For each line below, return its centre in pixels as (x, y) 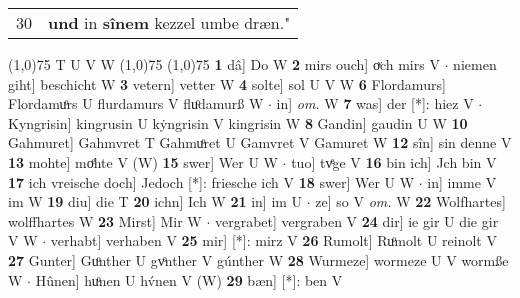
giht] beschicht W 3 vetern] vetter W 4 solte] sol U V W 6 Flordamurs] (227, 83)
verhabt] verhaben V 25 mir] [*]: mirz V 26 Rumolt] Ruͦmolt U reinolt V (273, 240)
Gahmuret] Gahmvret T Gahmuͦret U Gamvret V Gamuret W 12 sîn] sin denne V (260, 142)
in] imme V (462, 181)
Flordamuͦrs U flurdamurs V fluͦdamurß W (136, 103)
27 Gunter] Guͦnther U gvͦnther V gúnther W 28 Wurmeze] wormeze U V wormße (258, 259)
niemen (475, 64)
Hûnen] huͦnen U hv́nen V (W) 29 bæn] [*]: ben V (189, 279)
